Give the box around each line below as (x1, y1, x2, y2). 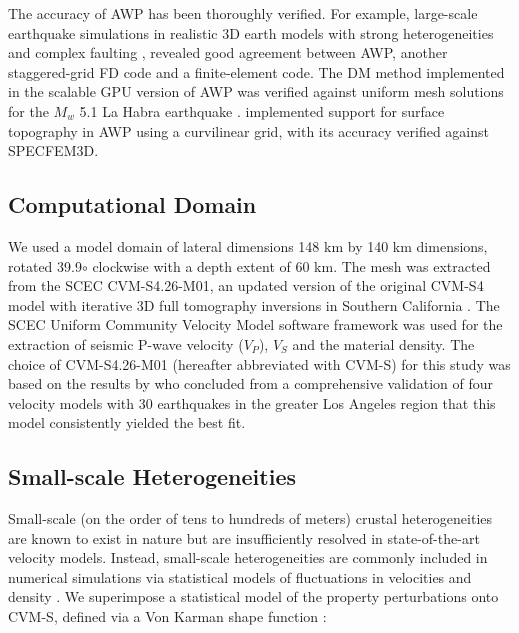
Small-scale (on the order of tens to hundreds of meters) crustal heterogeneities (8, 508, 493, 529)
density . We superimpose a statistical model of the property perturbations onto (8, 586, 499, 607)
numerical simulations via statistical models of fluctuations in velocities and (8, 566, 472, 587)
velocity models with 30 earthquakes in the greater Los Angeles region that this (8, 392, 496, 413)
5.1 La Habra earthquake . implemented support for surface (79, 100, 445, 121)
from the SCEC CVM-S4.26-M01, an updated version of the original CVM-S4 (8, 275, 484, 296)
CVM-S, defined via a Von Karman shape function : (8, 606, 327, 627)
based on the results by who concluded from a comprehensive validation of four (8, 373, 494, 394)
